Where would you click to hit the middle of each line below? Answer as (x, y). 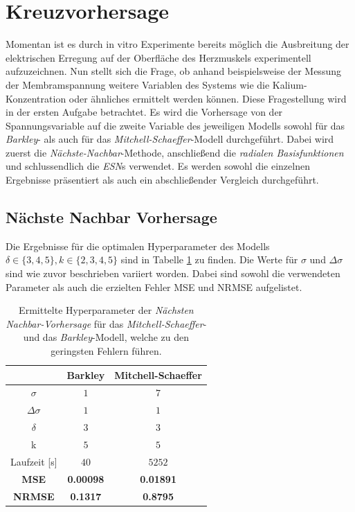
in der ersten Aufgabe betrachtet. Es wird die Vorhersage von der (144, 112)
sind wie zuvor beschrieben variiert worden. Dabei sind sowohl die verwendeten (173, 273)
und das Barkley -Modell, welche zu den (106, 337)
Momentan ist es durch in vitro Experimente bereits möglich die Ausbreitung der (177, 44)
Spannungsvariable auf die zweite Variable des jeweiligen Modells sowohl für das (175, 125)
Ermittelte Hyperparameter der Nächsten (106, 310)
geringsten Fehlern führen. (106, 351)
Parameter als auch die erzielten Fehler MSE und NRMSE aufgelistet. (154, 286)
